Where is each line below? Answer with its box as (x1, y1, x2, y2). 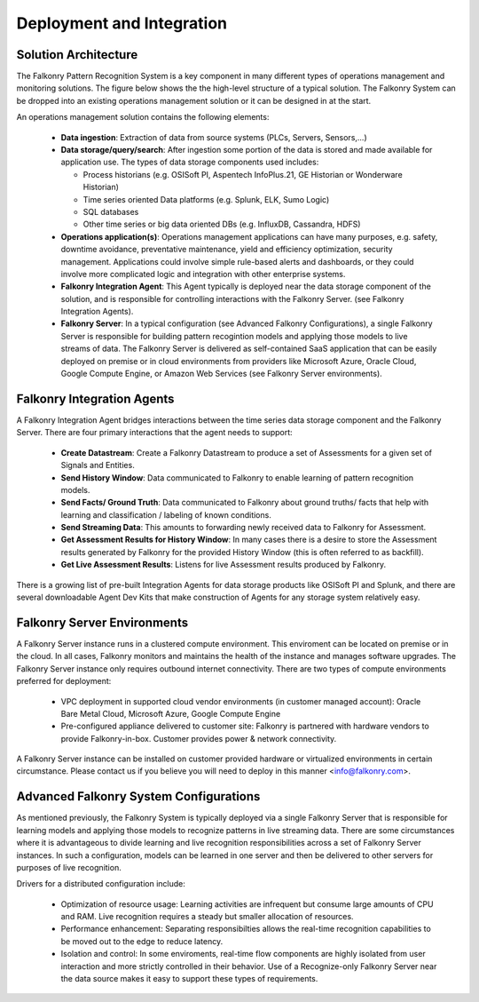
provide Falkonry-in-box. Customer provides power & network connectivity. (60, 733, 337, 744)
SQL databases (82, 206, 139, 217)
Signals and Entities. (60, 460, 135, 471)
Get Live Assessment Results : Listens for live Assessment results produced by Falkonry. (60, 560, 387, 570)
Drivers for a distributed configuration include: (16, 879, 186, 889)
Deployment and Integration (16, 13, 228, 33)
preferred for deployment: (16, 676, 112, 687)
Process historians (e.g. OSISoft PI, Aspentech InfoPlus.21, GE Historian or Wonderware (82, 169, 403, 179)
